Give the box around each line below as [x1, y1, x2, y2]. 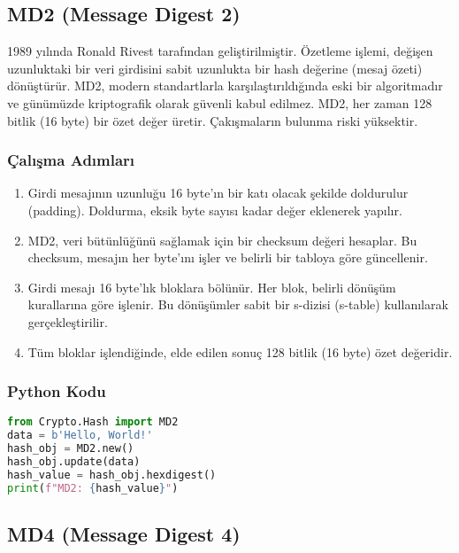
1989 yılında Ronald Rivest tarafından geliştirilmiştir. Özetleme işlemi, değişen [7, 42, 433, 60]
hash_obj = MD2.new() [7, 442, 134, 456]
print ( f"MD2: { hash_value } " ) [7, 481, 179, 495]
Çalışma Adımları [7, 149, 135, 171]
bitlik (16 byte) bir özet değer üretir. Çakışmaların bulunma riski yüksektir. [7, 111, 418, 129]
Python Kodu [7, 380, 106, 402]
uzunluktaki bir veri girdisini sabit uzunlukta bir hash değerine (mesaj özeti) [7, 58, 423, 77]
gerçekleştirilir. [27, 312, 108, 331]
